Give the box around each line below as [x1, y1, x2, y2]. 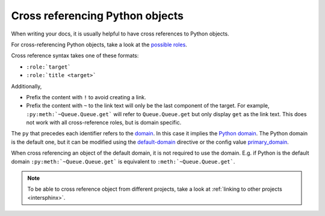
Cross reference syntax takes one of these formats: [11, 52, 139, 60]
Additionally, [11, 82, 42, 90]
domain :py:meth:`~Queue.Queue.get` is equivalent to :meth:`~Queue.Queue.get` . [11, 158, 235, 165]
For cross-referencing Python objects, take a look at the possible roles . [11, 41, 188, 48]
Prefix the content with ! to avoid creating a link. [26, 93, 147, 100]
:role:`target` [26, 63, 72, 70]
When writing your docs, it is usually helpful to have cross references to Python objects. [11, 30, 229, 37]
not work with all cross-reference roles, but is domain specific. [26, 119, 182, 126]
